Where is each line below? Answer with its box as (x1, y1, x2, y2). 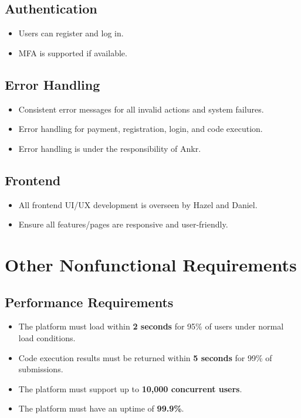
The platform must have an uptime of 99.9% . (18, 402, 184, 414)
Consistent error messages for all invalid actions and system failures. (18, 103, 264, 115)
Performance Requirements (5, 293, 174, 311)
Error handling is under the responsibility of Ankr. (18, 142, 201, 154)
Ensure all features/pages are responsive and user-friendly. (18, 218, 228, 230)
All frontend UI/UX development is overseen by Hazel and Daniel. (18, 198, 258, 210)
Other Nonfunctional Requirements (5, 252, 297, 276)
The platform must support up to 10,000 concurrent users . (18, 382, 242, 395)
